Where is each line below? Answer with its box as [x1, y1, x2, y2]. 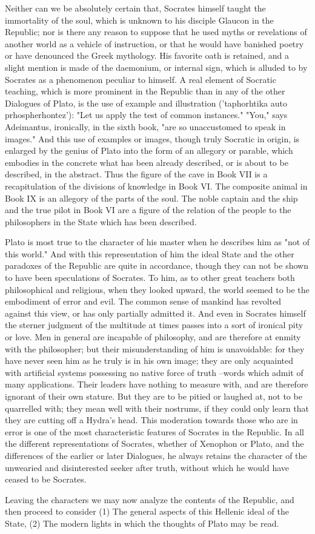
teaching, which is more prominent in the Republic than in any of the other [5, 85, 285, 97]
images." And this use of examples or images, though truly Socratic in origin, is [5, 132, 300, 145]
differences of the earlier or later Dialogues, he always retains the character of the [5, 449, 307, 461]
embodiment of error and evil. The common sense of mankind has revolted [5, 295, 282, 308]
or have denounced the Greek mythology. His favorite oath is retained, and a [5, 49, 290, 62]
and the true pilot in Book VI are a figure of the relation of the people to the [5, 203, 291, 216]
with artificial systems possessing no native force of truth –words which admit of [5, 366, 303, 378]
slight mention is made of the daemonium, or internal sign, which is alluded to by [5, 61, 308, 73]
